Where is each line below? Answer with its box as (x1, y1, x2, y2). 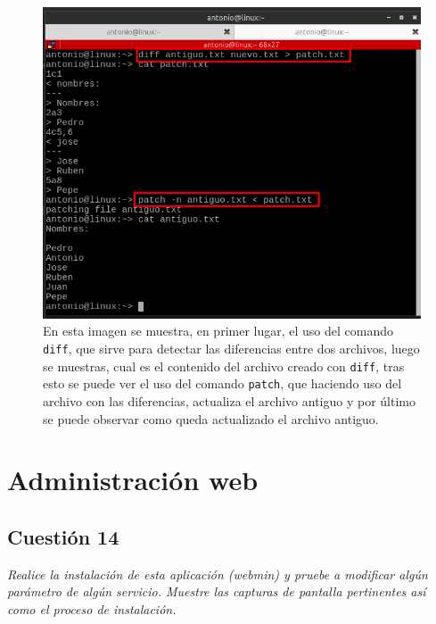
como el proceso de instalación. (7, 599, 177, 618)
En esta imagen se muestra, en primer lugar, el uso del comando (43, 321, 394, 340)
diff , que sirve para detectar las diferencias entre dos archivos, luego (43, 339, 420, 357)
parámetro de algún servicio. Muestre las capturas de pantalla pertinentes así (7, 582, 426, 601)
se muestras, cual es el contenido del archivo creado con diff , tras (43, 356, 405, 375)
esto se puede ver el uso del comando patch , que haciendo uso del (43, 374, 402, 393)
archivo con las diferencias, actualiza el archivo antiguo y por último (43, 391, 415, 410)
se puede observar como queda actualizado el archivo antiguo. (43, 409, 379, 428)
